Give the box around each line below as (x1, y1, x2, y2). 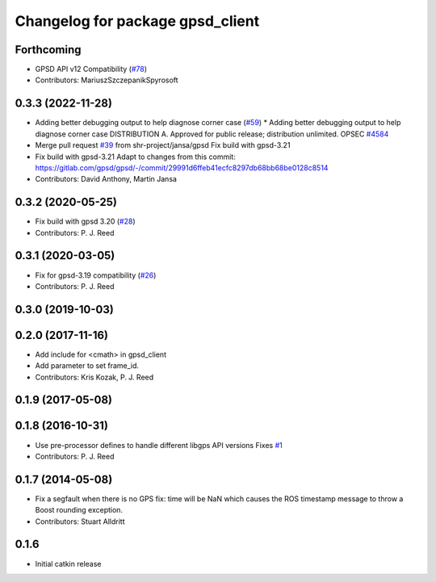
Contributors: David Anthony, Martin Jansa (35, 174, 178, 184)
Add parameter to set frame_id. (35, 361, 140, 371)
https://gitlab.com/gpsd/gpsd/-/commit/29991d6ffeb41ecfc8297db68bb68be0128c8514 (35, 162, 329, 173)
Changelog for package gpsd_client (15, 12, 260, 30)
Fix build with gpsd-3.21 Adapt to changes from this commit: (35, 152, 236, 161)
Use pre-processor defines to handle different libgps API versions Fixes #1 (35, 440, 283, 450)
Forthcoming (15, 43, 82, 57)
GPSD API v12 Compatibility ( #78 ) (35, 65, 148, 74)
